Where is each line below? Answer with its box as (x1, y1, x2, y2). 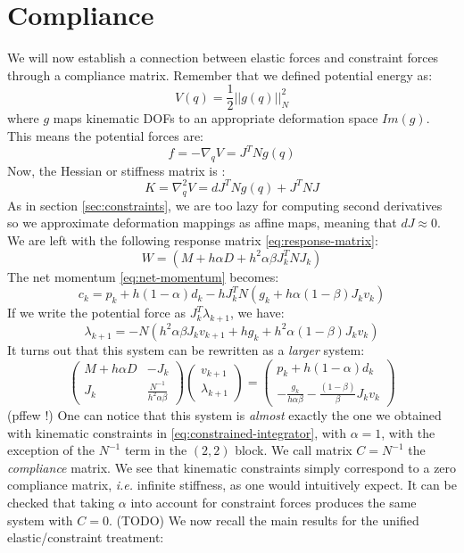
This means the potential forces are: (7, 126, 204, 144)
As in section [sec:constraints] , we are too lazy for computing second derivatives (7, 195, 443, 214)
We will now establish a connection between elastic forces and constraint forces (7, 48, 439, 67)
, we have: (230, 303, 285, 322)
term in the (124, 441, 187, 459)
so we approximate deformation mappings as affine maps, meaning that (7, 213, 397, 232)
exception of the (7, 441, 95, 459)
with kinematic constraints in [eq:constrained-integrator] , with (7, 423, 346, 442)
